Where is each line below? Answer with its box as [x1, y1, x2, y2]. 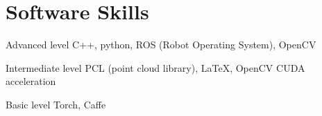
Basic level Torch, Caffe [6, 97, 106, 111]
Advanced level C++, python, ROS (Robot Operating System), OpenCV [6, 37, 316, 52]
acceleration [6, 74, 56, 88]
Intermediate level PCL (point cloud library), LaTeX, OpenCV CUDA [6, 60, 305, 75]
